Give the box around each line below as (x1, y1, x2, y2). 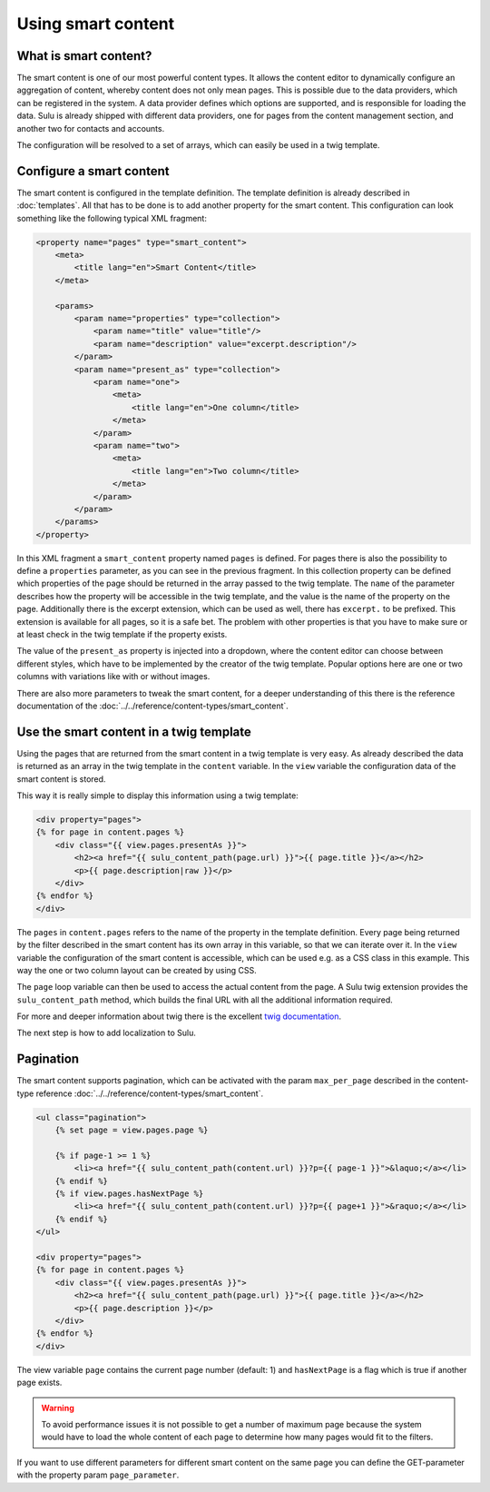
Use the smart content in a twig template (16, 724, 251, 739)
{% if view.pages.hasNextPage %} (54, 1189, 204, 1199)
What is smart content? (16, 48, 152, 64)
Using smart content (16, 14, 175, 34)
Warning (41, 1402, 74, 1413)
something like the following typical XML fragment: (16, 212, 208, 223)
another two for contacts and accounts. (16, 123, 165, 133)
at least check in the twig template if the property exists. (16, 629, 228, 639)
